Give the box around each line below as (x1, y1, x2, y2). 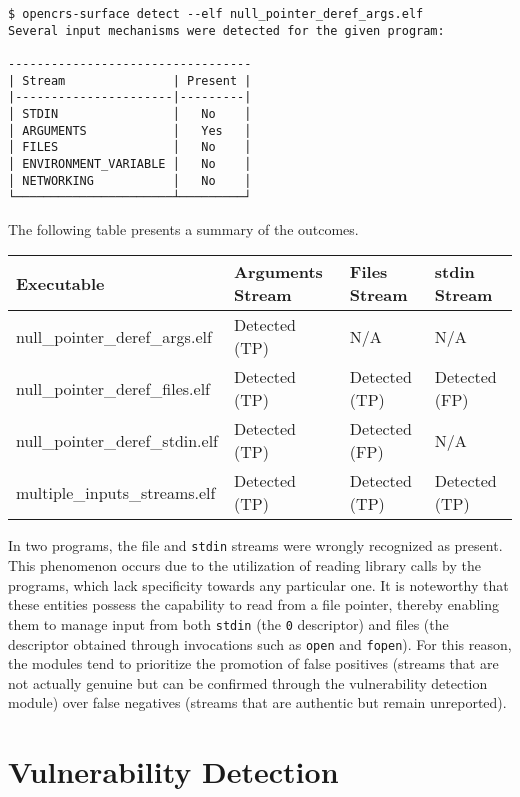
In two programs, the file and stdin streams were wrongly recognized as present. (8, 535, 503, 556)
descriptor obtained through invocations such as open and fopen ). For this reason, (8, 633, 512, 654)
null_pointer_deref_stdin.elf (16, 428, 219, 452)
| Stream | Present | (8, 73, 252, 88)
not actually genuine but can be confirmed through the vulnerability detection (8, 672, 488, 693)
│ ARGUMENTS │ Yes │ (8, 123, 252, 138)
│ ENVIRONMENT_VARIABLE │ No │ (8, 156, 252, 171)
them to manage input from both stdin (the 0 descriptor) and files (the (8, 613, 449, 634)
